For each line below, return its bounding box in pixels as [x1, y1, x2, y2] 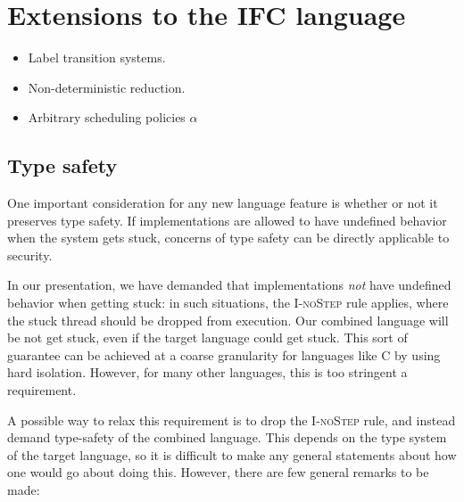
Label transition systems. [28, 48, 166, 67]
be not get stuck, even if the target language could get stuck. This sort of [7, 328, 408, 347]
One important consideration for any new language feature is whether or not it [7, 193, 438, 212]
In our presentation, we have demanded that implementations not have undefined [7, 276, 452, 294]
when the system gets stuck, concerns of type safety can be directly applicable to [7, 228, 450, 247]
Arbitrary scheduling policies [28, 108, 186, 127]
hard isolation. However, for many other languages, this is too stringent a [7, 363, 408, 382]
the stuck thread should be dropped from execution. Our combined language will [7, 310, 449, 329]
